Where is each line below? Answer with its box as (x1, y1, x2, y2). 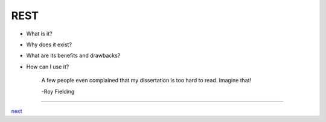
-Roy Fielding (41, 88, 75, 95)
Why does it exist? (26, 41, 72, 48)
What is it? (26, 30, 53, 37)
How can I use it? (26, 63, 69, 70)
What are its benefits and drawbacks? (26, 52, 121, 59)
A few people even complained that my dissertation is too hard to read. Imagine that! (41, 77, 252, 84)
